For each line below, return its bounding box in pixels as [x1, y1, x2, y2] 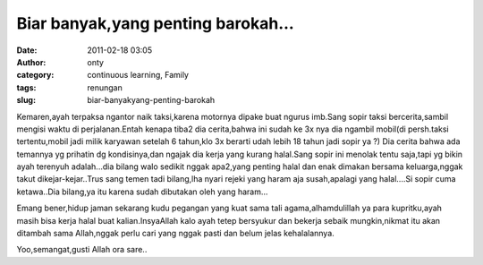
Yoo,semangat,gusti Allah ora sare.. [16, 244, 148, 255]
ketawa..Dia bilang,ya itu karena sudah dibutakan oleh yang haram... [16, 186, 268, 197]
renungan [87, 81, 123, 93]
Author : [16, 56, 47, 67]
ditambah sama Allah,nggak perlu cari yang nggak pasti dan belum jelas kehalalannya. [16, 228, 335, 239]
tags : [16, 81, 37, 93]
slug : [16, 95, 36, 106]
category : [16, 70, 55, 81]
